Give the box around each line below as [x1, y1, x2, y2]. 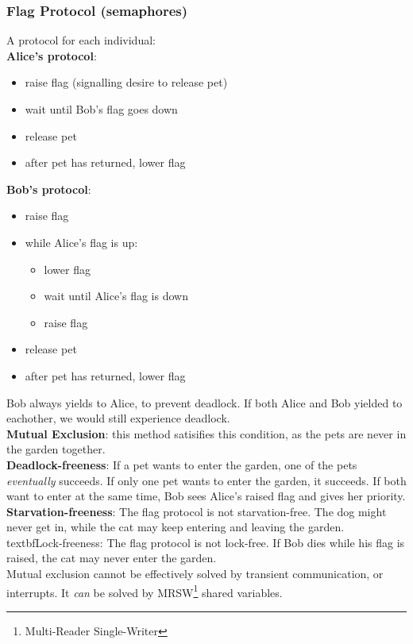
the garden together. [6, 441, 106, 457]
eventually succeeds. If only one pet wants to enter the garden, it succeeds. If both [6, 472, 407, 488]
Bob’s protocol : [6, 180, 91, 197]
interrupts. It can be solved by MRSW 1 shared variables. [6, 581, 283, 600]
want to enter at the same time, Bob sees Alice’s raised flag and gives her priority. [6, 488, 406, 504]
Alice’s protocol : [6, 47, 97, 64]
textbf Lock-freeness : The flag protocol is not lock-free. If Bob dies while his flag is [6, 534, 405, 550]
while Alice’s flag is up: [25, 233, 138, 250]
